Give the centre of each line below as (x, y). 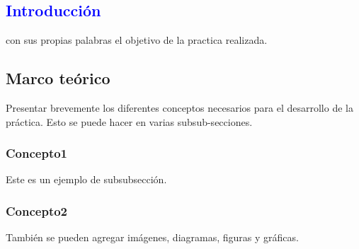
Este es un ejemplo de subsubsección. (86, 179)
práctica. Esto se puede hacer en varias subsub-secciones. (129, 121)
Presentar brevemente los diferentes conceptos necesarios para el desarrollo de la (179, 108)
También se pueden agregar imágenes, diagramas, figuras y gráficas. (152, 237)
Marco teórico (58, 78)
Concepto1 (37, 153)
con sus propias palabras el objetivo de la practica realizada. (137, 40)
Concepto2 (37, 210)
